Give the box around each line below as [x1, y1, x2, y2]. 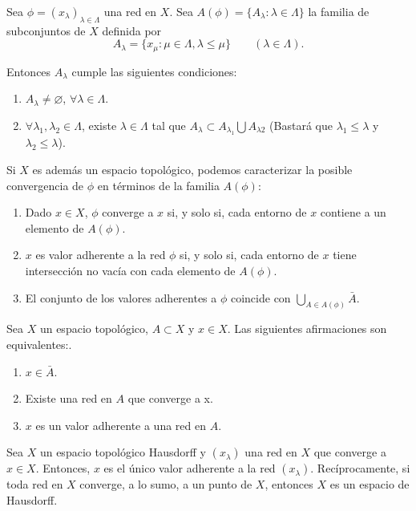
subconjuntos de [6, 22, 86, 39]
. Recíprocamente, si [310, 460, 410, 477]
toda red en [6, 476, 63, 493]
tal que [151, 117, 186, 134]
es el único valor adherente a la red [103, 460, 276, 477]
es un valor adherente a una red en [35, 416, 206, 433]
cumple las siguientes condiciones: [71, 63, 237, 79]
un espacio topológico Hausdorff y [39, 444, 207, 460]
